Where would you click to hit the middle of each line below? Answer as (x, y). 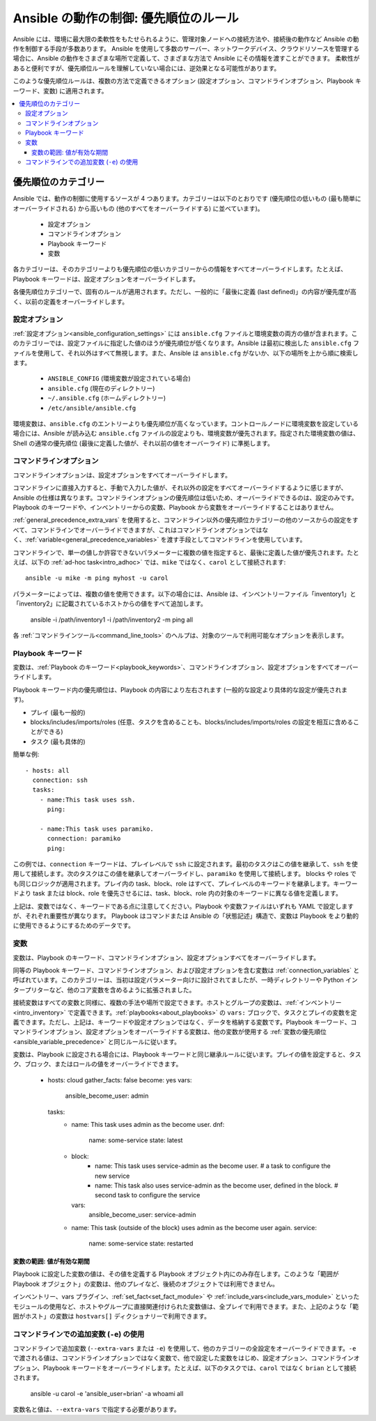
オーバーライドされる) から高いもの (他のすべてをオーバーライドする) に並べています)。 (138, 208)
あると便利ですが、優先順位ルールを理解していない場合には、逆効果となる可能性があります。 (147, 68)
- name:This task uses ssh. (87, 799)
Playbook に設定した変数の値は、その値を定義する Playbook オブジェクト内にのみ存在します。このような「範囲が (176, 1274)
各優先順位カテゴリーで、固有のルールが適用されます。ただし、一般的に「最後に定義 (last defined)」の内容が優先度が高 (185, 292)
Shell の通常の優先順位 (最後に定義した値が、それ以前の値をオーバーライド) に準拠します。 (143, 443)
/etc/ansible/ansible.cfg (92, 408)
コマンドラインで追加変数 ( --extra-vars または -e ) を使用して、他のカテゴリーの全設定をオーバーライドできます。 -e (185, 1349)
